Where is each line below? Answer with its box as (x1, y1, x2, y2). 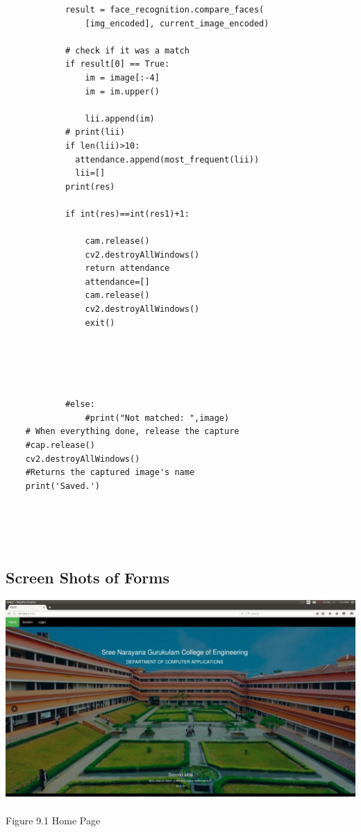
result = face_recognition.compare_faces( (65, 5, 265, 15)
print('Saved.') (25, 481, 101, 491)
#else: (65, 399, 95, 410)
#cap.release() (25, 440, 95, 450)
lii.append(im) (85, 113, 155, 124)
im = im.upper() (85, 86, 160, 97)
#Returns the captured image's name (25, 467, 195, 478)
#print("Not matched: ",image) (85, 413, 230, 423)
